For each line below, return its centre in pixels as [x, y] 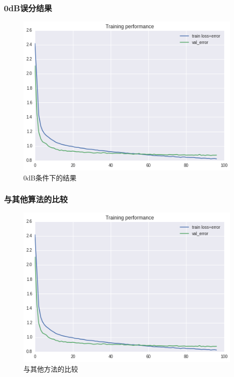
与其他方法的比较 [51, 368]
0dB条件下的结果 [50, 177]
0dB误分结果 [28, 8]
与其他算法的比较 [36, 199]
